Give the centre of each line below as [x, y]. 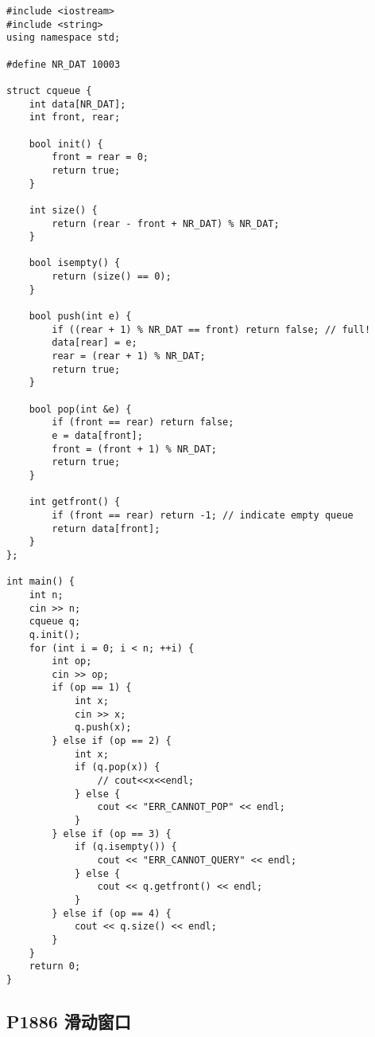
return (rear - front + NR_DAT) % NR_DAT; [166, 223]
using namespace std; [64, 38]
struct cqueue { [49, 90]
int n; [46, 595]
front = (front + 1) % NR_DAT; [134, 449]
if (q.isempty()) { [126, 847]
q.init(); [55, 634]
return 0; [55, 967]
